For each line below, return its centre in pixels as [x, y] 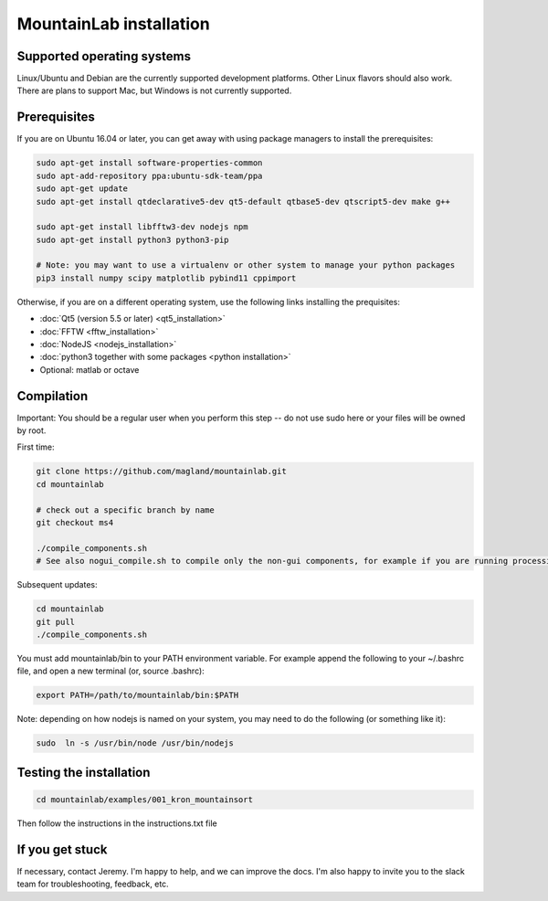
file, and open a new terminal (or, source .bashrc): [111, 671]
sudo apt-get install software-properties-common [149, 163]
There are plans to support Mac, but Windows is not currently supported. [154, 90]
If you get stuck [62, 849]
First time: [36, 447]
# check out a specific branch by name [125, 510]
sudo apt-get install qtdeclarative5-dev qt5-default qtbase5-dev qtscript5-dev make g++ [243, 201]
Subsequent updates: [57, 585]
